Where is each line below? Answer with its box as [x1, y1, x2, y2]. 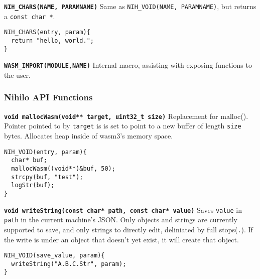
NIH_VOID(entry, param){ [4, 148, 87, 156]
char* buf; [11, 157, 47, 164]
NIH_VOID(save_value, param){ [4, 252, 105, 259]
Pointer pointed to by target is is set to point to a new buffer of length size [4, 120, 241, 131]
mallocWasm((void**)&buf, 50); [11, 165, 115, 172]
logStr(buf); [11, 182, 55, 189]
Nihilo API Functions [4, 91, 93, 103]
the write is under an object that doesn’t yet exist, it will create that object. [4, 234, 239, 244]
